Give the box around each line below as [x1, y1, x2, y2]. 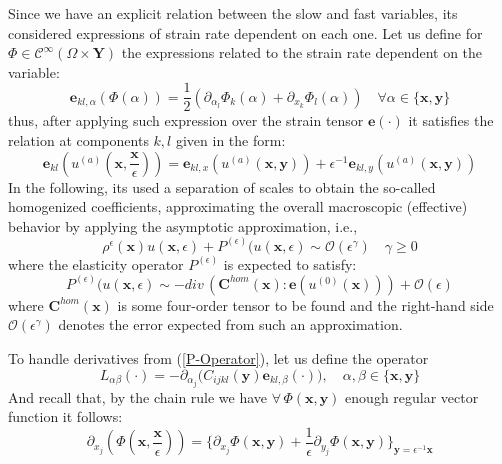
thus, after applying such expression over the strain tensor [8, 110, 364, 131]
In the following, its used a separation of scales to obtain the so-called [8, 176, 436, 197]
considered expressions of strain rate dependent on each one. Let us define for [8, 22, 483, 43]
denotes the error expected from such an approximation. [58, 314, 403, 335]
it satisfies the [408, 110, 494, 131]
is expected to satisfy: [223, 253, 357, 274]
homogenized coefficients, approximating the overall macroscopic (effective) [8, 196, 468, 217]
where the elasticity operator [8, 253, 184, 274]
